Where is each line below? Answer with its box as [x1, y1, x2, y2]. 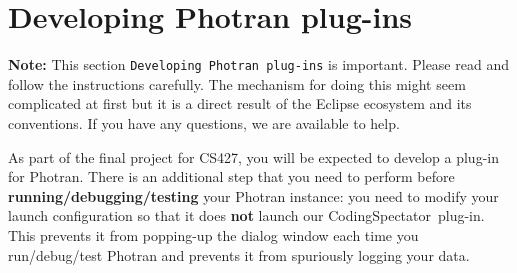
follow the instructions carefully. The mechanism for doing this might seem [8, 73, 466, 94]
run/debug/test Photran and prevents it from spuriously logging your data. [8, 244, 470, 265]
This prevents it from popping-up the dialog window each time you [8, 224, 419, 245]
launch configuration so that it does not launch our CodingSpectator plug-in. [8, 205, 485, 226]
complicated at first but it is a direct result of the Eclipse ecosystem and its [8, 93, 472, 114]
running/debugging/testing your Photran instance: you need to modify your [8, 185, 499, 206]
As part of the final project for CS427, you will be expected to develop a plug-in [8, 146, 499, 167]
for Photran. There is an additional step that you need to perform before [8, 166, 455, 187]
